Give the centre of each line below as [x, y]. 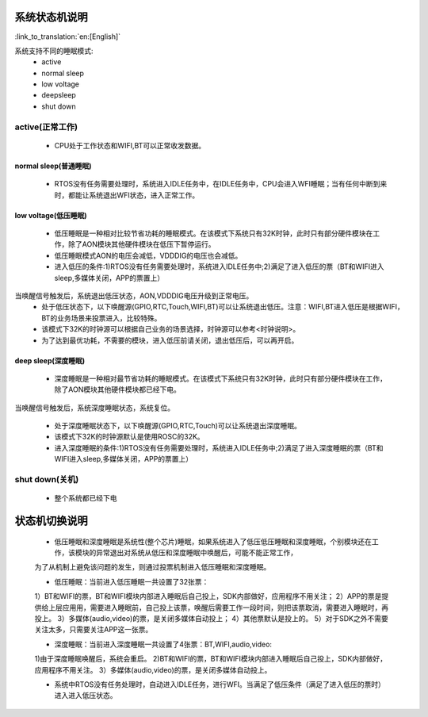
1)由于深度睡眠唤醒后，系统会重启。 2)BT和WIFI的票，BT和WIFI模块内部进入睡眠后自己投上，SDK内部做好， [211, 659]
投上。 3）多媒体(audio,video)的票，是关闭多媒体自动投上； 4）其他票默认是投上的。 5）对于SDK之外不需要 [211, 618]
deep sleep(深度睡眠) [50, 360]
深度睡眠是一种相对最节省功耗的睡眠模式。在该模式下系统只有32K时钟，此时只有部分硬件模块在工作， [221, 378]
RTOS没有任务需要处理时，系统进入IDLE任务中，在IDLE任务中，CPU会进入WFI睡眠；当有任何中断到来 [221, 184]
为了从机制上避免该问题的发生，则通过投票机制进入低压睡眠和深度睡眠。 [153, 567]
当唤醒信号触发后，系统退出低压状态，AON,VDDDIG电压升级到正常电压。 [134, 295]
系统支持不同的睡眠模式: [54, 51]
